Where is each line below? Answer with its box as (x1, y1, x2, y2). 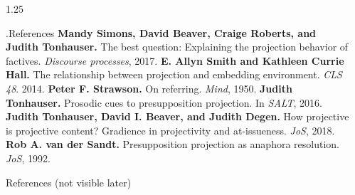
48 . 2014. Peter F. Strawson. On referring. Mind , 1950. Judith (6, 80, 292, 95)
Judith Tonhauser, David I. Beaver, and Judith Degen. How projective (6, 109, 349, 124)
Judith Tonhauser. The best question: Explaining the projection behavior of (6, 39, 349, 54)
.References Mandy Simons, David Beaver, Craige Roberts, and (6, 25, 317, 40)
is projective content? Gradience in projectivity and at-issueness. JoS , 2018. (6, 122, 335, 137)
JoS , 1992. (6, 150, 51, 165)
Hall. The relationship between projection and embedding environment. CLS (6, 67, 342, 82)
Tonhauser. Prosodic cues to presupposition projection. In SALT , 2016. (6, 95, 323, 110)
